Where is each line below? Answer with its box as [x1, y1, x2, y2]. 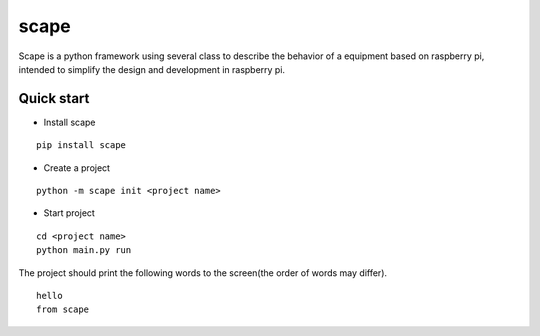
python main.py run [36, 245, 132, 256]
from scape [36, 304, 90, 315]
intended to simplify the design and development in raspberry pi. [18, 63, 285, 75]
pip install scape [36, 140, 127, 151]
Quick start [18, 90, 90, 107]
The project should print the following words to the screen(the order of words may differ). [18, 266, 388, 279]
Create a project [43, 161, 110, 174]
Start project [43, 207, 95, 219]
